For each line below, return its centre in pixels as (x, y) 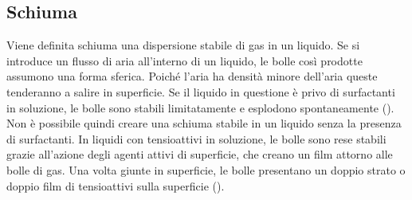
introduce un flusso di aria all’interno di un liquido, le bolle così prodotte (184, 60)
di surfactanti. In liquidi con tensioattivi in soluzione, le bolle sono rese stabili (196, 138)
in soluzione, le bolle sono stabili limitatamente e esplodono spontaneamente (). (200, 107)
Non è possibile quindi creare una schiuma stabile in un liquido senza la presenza (204, 123)
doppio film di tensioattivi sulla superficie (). (116, 185)
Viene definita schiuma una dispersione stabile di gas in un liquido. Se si (183, 45)
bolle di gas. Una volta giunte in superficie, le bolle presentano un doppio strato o (206, 169)
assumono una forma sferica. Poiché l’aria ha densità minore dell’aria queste (192, 76)
